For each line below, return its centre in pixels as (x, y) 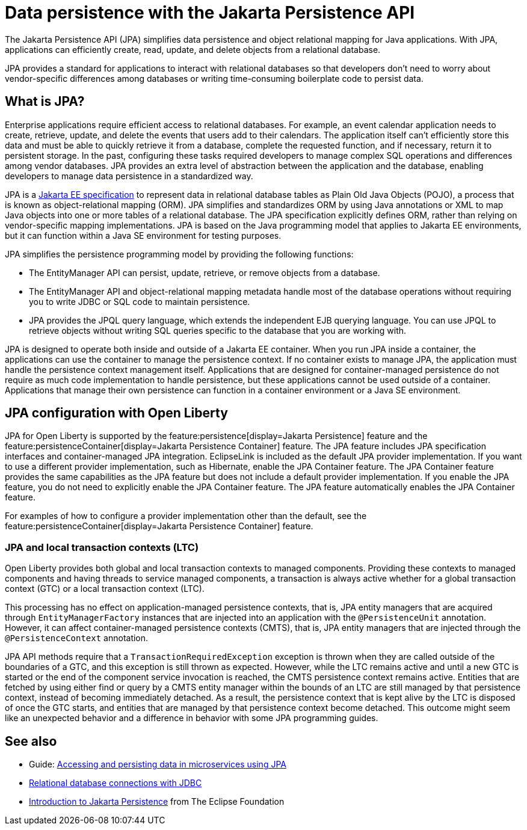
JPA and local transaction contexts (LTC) (102, 547)
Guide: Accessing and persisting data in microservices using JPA (158, 764)
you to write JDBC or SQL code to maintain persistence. (140, 301)
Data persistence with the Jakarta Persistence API (210, 13)
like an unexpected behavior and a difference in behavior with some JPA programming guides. (192, 718)
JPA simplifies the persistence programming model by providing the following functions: (179, 254)
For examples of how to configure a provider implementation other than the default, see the (186, 516)
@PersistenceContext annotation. (77, 638)
